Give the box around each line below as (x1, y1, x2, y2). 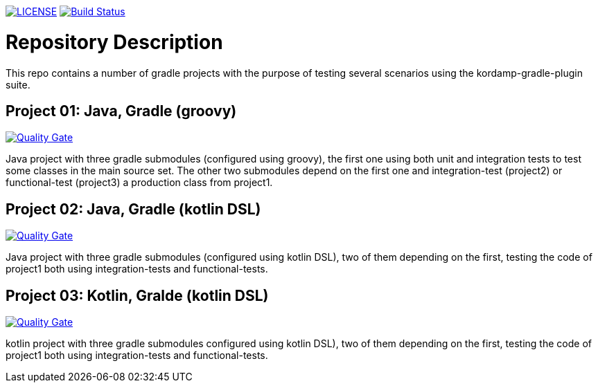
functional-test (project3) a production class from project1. (6, 176, 273, 189)
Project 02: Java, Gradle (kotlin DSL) (6, 200, 261, 218)
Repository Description (6, 30, 223, 54)
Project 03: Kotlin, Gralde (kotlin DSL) (6, 286, 269, 304)
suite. (6, 78, 30, 91)
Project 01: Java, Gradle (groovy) (6, 102, 237, 120)
